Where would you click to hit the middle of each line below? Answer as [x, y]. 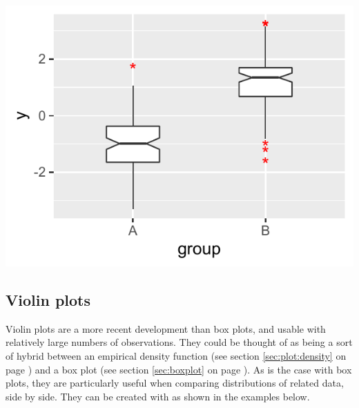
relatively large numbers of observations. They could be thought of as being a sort [179, 342]
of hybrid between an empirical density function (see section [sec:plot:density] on [176, 355]
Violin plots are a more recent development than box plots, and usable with [166, 328]
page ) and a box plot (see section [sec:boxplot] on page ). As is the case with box [179, 369]
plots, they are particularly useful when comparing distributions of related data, [175, 383]
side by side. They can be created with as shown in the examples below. [158, 396]
